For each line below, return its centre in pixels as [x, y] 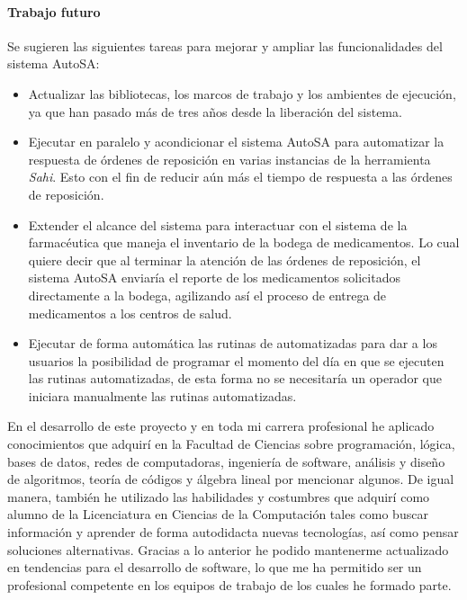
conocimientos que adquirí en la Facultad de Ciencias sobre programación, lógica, [231, 444]
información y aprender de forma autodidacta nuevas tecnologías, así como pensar [233, 532]
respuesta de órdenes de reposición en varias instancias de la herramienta [229, 159]
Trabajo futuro [54, 11]
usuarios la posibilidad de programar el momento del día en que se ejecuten [236, 360]
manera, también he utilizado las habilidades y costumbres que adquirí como [219, 496]
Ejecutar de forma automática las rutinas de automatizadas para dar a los [233, 343]
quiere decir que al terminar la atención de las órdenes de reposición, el [225, 260]
